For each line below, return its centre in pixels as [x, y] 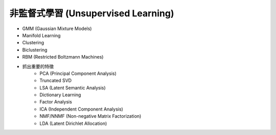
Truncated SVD [55, 80]
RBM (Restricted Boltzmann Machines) [63, 57]
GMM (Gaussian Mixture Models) [57, 29]
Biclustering [35, 50]
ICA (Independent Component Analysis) [82, 109]
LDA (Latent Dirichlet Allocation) [73, 123]
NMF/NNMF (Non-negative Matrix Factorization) [90, 116]
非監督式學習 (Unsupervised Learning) [92, 13]
